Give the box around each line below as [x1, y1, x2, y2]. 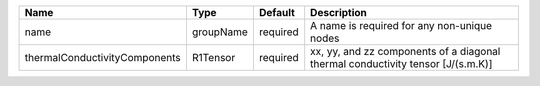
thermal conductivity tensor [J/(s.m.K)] [310, 57, 493, 70]
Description [310, 6, 367, 19]
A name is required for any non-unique [310, 19, 493, 32]
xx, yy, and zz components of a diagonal [310, 45, 501, 58]
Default [258, 6, 295, 19]
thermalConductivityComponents [24, 51, 181, 64]
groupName [191, 25, 249, 39]
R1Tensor [191, 51, 236, 64]
